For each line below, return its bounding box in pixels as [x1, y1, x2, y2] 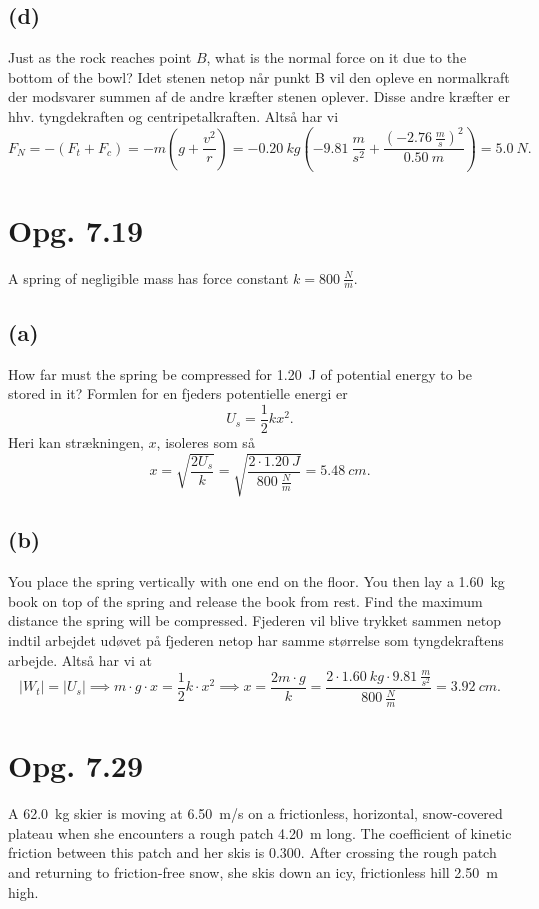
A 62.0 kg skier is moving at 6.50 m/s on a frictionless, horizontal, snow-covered [8, 803, 503, 824]
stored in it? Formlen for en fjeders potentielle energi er [8, 383, 348, 404]
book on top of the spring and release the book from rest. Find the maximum [8, 590, 483, 611]
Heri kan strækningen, [8, 431, 144, 452]
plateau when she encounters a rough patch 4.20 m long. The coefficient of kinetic [8, 822, 512, 843]
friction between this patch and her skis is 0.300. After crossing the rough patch [8, 842, 497, 863]
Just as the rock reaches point [8, 47, 192, 68]
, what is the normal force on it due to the [206, 47, 467, 68]
